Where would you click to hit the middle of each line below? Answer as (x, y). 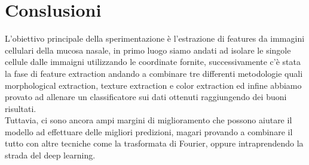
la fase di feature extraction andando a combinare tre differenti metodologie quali (154, 73)
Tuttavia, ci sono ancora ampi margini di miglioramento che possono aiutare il (149, 120)
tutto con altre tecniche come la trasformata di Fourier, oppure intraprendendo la (154, 143)
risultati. (21, 108)
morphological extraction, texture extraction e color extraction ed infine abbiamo (153, 85)
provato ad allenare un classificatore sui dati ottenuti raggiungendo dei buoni (146, 97)
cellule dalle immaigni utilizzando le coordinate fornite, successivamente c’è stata (153, 62)
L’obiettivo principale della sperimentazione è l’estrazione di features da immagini (155, 38)
